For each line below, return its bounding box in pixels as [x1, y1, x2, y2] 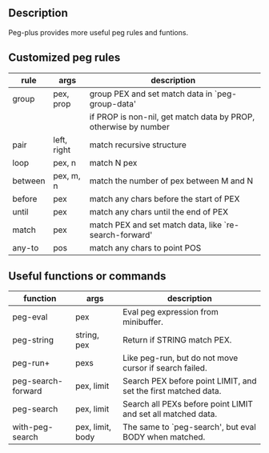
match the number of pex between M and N [89, 175, 254, 186]
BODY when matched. [122, 431, 206, 443]
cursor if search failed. [122, 363, 207, 374]
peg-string [12, 335, 54, 346]
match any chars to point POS [89, 242, 202, 253]
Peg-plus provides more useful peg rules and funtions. [8, 27, 189, 37]
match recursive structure [89, 139, 187, 150]
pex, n [53, 157, 77, 168]
